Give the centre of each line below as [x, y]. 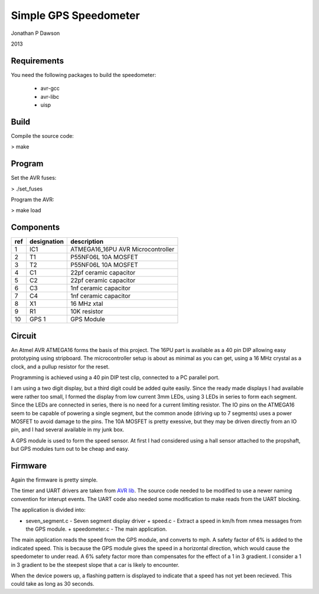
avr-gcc [50, 88]
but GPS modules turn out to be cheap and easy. [70, 449]
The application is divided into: [48, 510]
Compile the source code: [42, 135]
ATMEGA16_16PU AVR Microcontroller [122, 250]
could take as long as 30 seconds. [53, 584]
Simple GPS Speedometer [75, 15]
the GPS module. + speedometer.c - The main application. [97, 529]
